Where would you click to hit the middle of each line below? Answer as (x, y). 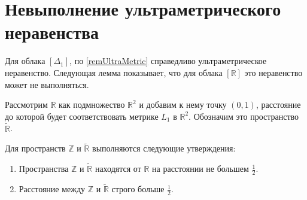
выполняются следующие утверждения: (164, 148)
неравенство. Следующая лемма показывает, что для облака (114, 72)
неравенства (52, 32)
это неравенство (273, 72)
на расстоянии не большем (200, 169)
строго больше (138, 189)
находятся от (118, 169)
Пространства (44, 169)
